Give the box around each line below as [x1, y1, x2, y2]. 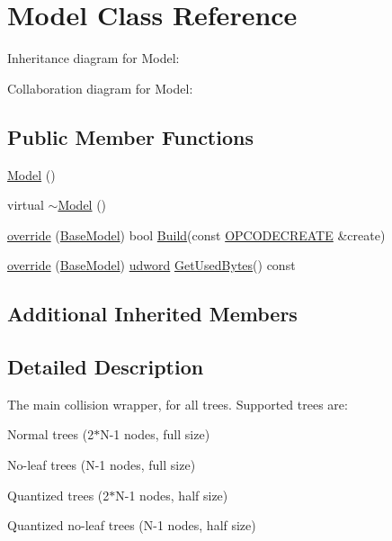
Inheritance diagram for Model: [7, 49, 180, 68]
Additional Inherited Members [7, 300, 298, 328]
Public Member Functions [7, 122, 254, 150]
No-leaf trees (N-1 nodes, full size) [7, 455, 196, 474]
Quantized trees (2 [7, 485, 110, 504]
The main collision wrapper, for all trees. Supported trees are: [7, 394, 348, 413]
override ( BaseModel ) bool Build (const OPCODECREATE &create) [7, 225, 386, 244]
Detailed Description [7, 353, 204, 381]
